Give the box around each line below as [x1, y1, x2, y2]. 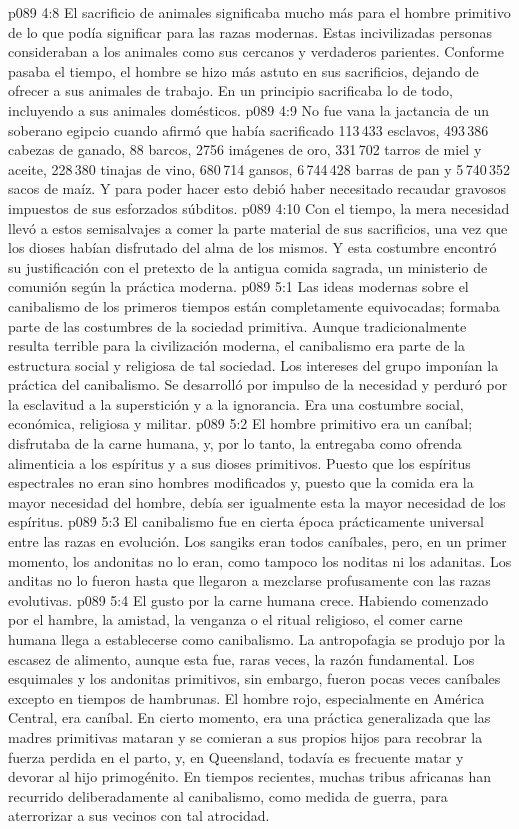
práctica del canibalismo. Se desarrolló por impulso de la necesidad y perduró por [8, 374, 508, 395]
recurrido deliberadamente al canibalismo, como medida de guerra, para [8, 785, 448, 806]
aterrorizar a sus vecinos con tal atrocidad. [8, 805, 270, 826]
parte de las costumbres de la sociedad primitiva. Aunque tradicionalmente [8, 315, 467, 336]
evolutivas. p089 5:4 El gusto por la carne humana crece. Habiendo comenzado [8, 589, 489, 610]
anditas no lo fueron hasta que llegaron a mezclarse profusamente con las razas [8, 570, 491, 591]
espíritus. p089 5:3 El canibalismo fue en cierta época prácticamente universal [8, 511, 484, 532]
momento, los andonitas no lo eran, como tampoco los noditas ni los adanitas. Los [8, 550, 512, 571]
